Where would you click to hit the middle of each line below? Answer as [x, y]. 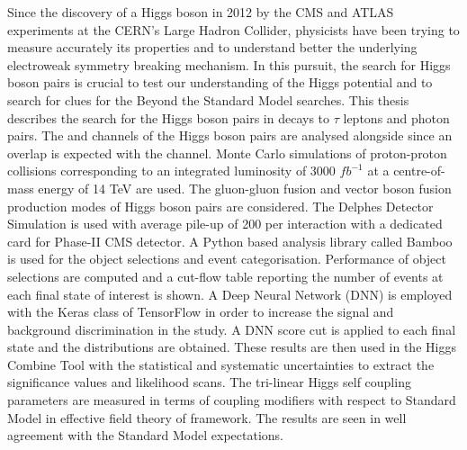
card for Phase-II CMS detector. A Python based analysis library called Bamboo [230, 241]
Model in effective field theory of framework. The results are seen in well [207, 417]
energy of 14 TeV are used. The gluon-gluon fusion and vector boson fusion [245, 188]
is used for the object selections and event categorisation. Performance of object [227, 259]
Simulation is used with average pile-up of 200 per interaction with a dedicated [225, 224]
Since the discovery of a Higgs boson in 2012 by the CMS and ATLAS [201, 12]
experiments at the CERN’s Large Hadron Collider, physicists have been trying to [233, 29]
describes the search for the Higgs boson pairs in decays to [169, 117]
